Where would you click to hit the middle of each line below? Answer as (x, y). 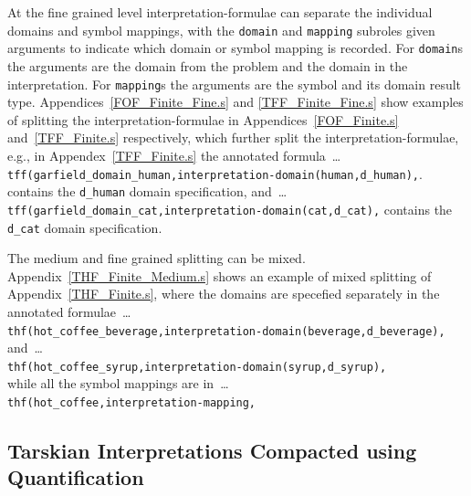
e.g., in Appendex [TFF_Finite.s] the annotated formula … (174, 155)
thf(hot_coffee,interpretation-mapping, (132, 403)
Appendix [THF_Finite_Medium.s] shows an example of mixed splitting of (220, 275)
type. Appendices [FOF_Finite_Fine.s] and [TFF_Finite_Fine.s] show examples (235, 102)
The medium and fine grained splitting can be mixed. (157, 258)
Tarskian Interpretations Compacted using (212, 451)
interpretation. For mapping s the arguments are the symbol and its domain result (235, 84)
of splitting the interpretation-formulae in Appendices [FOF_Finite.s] (203, 119)
